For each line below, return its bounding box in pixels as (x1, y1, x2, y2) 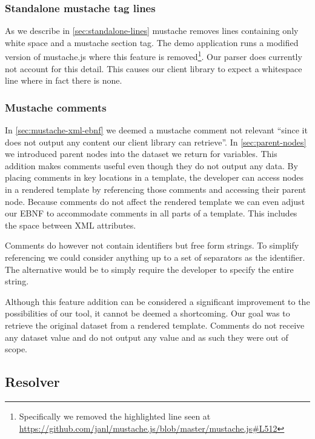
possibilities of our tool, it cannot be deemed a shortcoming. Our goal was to (5, 307, 290, 320)
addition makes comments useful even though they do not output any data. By (5, 159, 298, 172)
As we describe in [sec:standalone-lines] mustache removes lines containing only (5, 24, 299, 37)
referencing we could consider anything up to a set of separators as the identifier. (5, 251, 305, 263)
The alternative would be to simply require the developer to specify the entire (5, 263, 294, 275)
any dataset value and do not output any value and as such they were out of (5, 330, 288, 343)
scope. (5, 343, 28, 355)
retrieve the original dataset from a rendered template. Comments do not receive (5, 318, 305, 331)
